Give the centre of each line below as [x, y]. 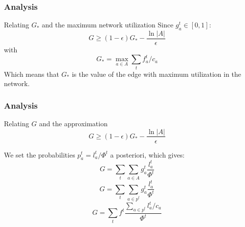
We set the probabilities [40, 154]
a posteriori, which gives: [147, 154]
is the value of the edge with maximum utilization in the [156, 74]
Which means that [32, 74]
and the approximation [73, 123]
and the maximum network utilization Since [108, 25]
